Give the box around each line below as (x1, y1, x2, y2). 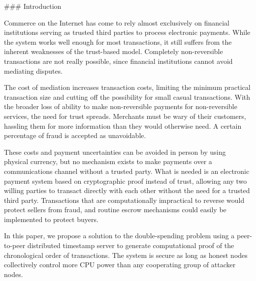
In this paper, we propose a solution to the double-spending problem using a (4, 230, 235, 241)
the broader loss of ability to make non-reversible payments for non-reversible (4, 101, 237, 112)
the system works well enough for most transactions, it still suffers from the (4, 36, 232, 47)
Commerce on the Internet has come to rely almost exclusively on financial (4, 17, 230, 28)
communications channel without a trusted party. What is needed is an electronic (4, 166, 250, 176)
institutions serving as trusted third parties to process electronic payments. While (4, 27, 251, 37)
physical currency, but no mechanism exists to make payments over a (4, 156, 212, 167)
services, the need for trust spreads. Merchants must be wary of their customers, (4, 111, 246, 121)
